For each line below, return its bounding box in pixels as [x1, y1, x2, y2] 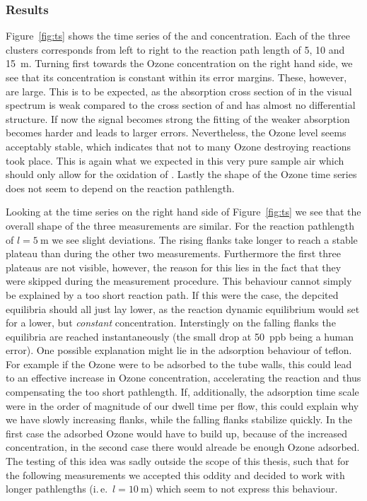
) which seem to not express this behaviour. [148, 481, 338, 496]
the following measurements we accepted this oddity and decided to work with [6, 467, 345, 482]
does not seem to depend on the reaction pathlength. [6, 180, 235, 195]
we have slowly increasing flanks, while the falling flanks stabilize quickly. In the [6, 412, 353, 427]
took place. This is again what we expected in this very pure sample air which [6, 153, 344, 167]
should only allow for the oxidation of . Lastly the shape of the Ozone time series [6, 167, 357, 182]
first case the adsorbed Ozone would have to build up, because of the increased [6, 425, 348, 440]
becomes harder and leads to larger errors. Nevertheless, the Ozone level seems [6, 125, 346, 140]
